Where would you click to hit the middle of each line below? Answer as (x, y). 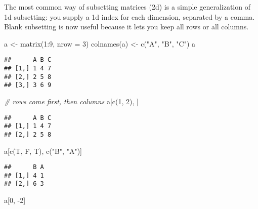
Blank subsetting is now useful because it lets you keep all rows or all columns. (126, 27)
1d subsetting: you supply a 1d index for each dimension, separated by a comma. (130, 16)
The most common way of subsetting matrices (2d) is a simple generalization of (127, 7)
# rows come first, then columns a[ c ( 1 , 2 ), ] (71, 101)
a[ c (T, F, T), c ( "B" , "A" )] (43, 151)
